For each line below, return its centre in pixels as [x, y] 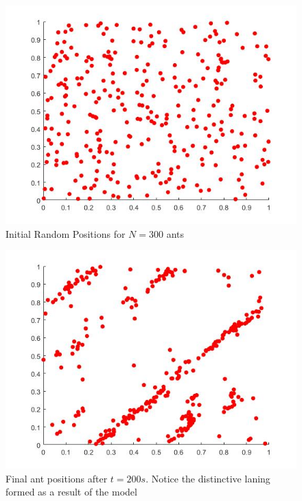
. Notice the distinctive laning [208, 478]
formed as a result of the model [71, 492]
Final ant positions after [57, 478]
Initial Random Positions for [66, 233]
